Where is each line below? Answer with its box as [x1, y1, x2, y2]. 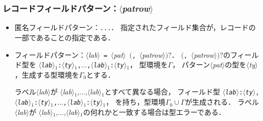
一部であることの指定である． [14, 32, 115, 42]
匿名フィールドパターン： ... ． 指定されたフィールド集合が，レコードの [14, 22, 256, 33]
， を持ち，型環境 [106, 96, 165, 107]
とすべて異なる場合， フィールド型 [104, 86, 221, 97]
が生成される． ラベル [185, 96, 259, 107]
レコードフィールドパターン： [3, 2, 119, 14]
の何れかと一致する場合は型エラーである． [83, 106, 226, 117]
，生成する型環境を [14, 69, 79, 80]
